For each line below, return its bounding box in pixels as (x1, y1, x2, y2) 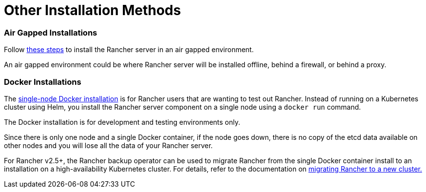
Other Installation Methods (4, 2, 181, 19)
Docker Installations (4, 77, 81, 87)
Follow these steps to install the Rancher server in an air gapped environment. (4, 45, 254, 54)
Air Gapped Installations (4, 27, 97, 38)
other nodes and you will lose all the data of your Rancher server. (4, 141, 213, 150)
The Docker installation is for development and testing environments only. (4, 117, 240, 126)
